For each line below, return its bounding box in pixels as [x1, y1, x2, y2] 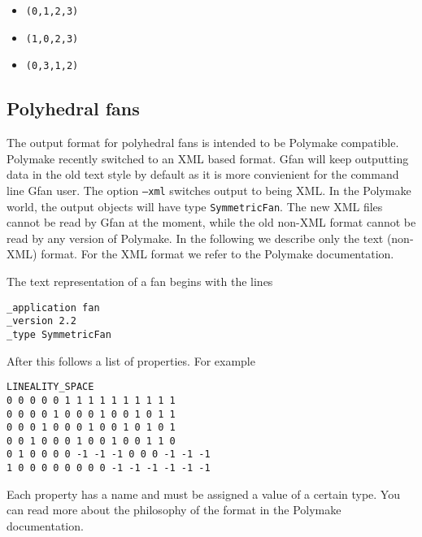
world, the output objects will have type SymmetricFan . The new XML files [7, 197, 383, 214]
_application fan [7, 301, 100, 314]
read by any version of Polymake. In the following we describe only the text [7, 229, 384, 246]
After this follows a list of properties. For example [7, 352, 255, 369]
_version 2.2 [7, 315, 76, 327]
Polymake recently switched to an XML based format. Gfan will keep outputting [7, 149, 409, 167]
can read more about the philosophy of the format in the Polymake [7, 501, 342, 518]
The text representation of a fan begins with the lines [7, 273, 273, 290]
